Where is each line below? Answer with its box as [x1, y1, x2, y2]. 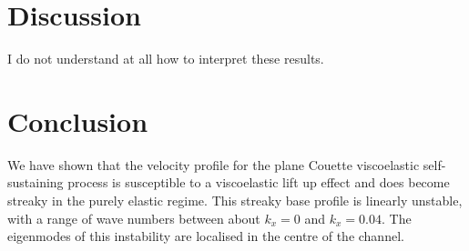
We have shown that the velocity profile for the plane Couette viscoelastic [7, 155, 420, 174]
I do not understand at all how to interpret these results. [7, 49, 324, 68]
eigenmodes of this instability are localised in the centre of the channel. [7, 226, 404, 246]
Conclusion [7, 102, 148, 139]
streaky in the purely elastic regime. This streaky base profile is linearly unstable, [7, 191, 463, 210]
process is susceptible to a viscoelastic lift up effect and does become [67, 173, 450, 192]
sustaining [7, 173, 64, 192]
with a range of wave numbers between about [7, 208, 260, 227]
